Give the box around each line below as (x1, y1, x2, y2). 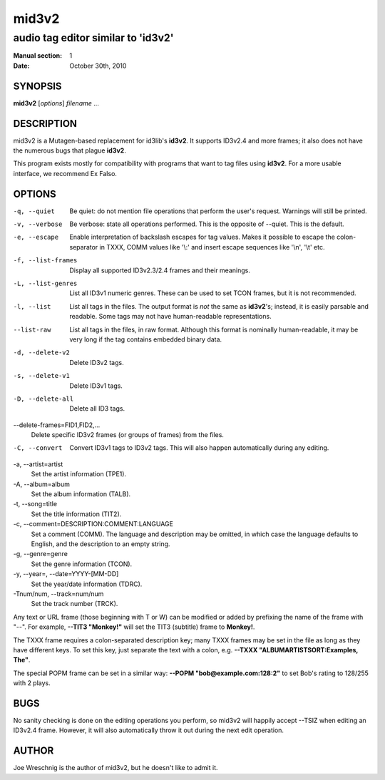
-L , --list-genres (13, 279, 78, 288)
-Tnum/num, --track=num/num (13, 589, 104, 598)
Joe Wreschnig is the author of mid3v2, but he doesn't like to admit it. (13, 764, 218, 772)
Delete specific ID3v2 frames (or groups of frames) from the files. (31, 431, 225, 439)
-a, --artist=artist (13, 460, 63, 468)
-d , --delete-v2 (13, 349, 71, 356)
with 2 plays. (13, 679, 51, 687)
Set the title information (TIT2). (31, 510, 122, 518)
